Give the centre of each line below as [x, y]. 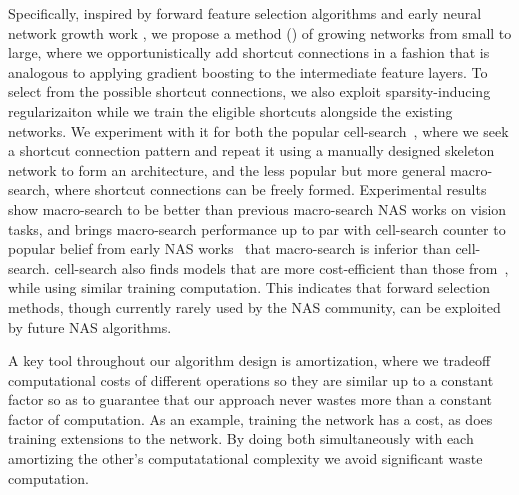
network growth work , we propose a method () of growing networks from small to [260, 32]
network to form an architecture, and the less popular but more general [227, 169]
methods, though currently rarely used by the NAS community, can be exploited [254, 306]
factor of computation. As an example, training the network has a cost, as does [250, 418]
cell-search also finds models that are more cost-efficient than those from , [281, 267]
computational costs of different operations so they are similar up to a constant [251, 379]
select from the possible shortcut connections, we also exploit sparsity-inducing [249, 91]
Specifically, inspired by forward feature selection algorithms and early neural [245, 13]
